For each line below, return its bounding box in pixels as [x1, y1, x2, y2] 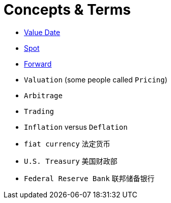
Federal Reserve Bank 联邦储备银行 [24, 173, 155, 183]
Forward [24, 59, 52, 68]
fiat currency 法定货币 [24, 139, 110, 148]
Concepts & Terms [4, 1, 131, 18]
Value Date [24, 27, 61, 37]
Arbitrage [24, 91, 63, 100]
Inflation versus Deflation [24, 122, 128, 131]
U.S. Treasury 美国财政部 [24, 156, 118, 165]
